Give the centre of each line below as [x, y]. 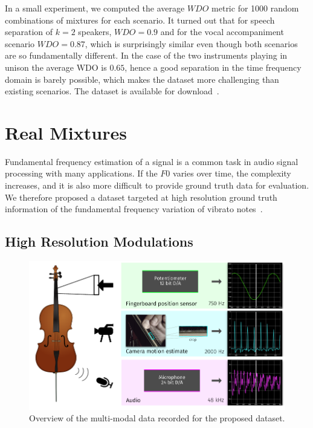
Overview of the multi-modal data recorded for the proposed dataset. [157, 418]
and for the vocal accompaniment [222, 32]
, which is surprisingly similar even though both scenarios [191, 43]
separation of [29, 32]
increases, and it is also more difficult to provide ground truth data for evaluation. [157, 185]
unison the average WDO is [56, 67]
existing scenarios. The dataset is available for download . [112, 91]
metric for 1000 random [255, 8]
